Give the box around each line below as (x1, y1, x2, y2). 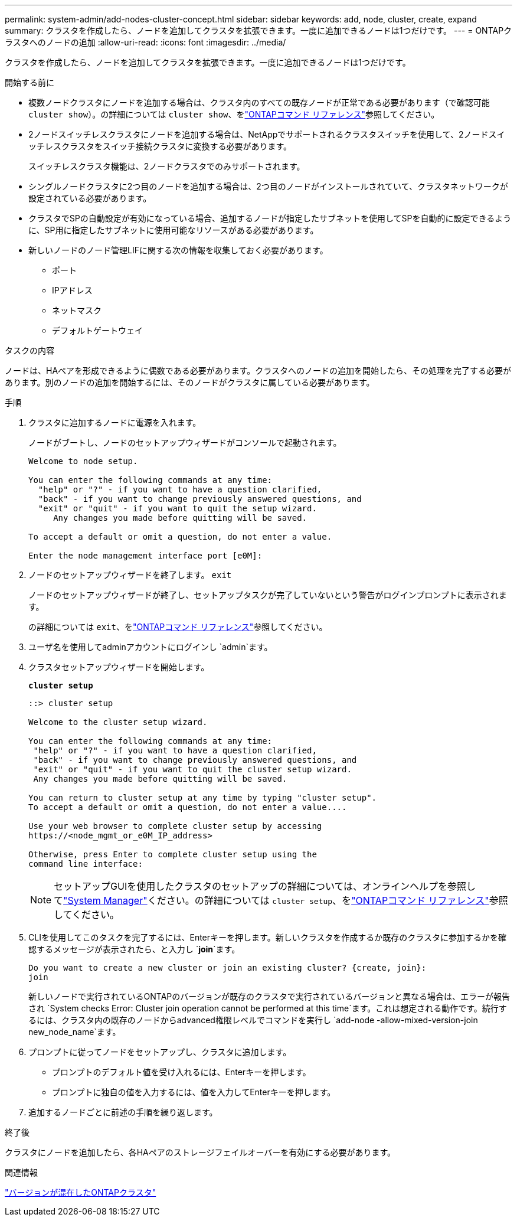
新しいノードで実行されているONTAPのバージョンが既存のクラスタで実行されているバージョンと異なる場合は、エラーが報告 (28, 991, 511, 1001)
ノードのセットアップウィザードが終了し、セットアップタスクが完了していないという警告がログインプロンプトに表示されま (28, 590, 507, 600)
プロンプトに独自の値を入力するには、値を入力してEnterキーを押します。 (52, 1087, 336, 1097)
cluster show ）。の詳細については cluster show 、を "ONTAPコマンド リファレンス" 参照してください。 (28, 109, 440, 119)
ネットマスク (52, 305, 102, 315)
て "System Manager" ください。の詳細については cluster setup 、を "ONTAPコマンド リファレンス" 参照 (54, 894, 508, 906)
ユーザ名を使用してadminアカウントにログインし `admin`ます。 (28, 642, 273, 652)
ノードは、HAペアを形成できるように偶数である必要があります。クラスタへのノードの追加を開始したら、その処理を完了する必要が (5, 365, 511, 376)
